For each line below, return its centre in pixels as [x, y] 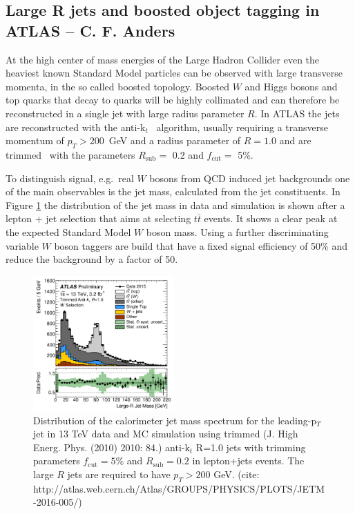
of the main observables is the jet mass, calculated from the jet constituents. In [173, 191]
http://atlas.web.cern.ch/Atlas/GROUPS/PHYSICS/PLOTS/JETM [179, 488]
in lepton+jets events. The [248, 461]
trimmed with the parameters [70, 154]
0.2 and [188, 154]
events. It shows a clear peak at [271, 218]
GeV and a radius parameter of [175, 140]
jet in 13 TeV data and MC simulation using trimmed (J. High [166, 434]
